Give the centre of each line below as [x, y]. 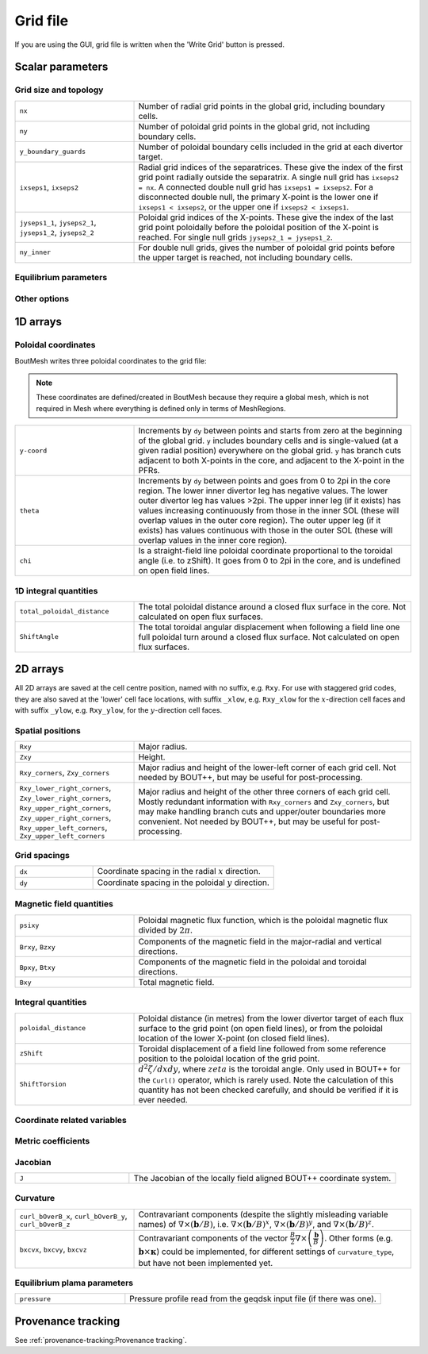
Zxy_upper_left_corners [62, 836]
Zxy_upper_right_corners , [65, 817]
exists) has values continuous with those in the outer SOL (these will [266, 530]
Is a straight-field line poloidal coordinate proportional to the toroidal [266, 551]
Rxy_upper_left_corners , [63, 828]
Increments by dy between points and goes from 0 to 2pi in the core [265, 481]
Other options [42, 298]
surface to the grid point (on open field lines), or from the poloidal [261, 1028]
